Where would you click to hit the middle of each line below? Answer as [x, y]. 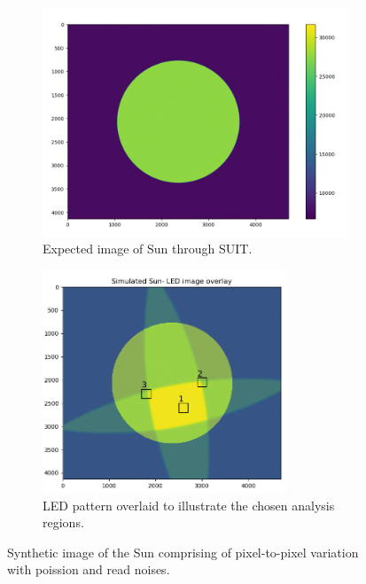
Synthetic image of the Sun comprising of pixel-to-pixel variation [183, 552]
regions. [63, 522]
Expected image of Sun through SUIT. [148, 248]
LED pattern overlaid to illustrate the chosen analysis [189, 505]
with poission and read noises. [89, 569]
